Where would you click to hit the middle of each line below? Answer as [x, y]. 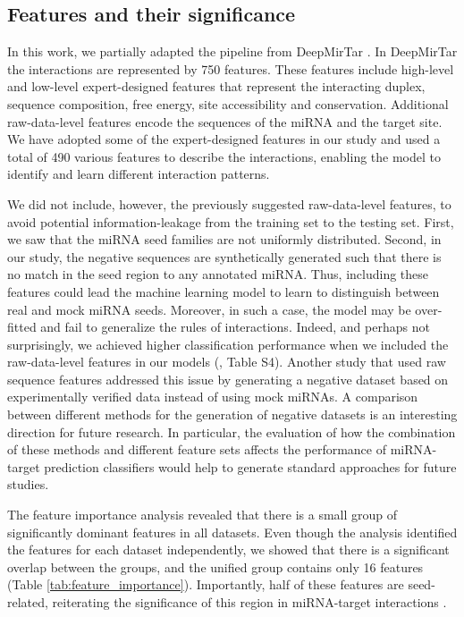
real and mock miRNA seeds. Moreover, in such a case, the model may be [209, 309]
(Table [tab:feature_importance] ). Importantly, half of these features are [206, 584]
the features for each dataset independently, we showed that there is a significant [228, 549]
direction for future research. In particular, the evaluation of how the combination [232, 431]
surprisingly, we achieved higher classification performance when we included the [228, 344]
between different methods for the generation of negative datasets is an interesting [232, 414]
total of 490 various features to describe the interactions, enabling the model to [224, 156]
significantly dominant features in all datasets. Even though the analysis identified [232, 532]
